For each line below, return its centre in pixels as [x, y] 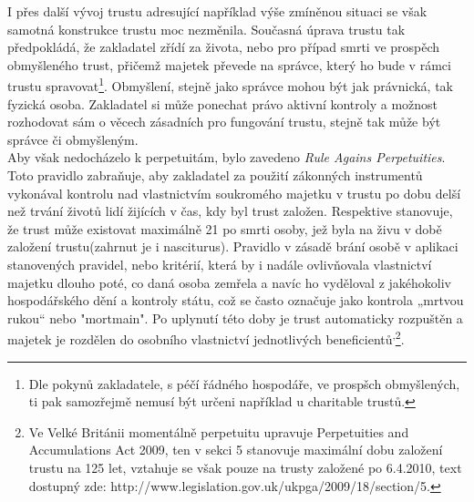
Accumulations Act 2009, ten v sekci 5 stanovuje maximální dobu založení [236, 450]
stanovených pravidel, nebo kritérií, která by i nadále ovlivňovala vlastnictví [220, 264]
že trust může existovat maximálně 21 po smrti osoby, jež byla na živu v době [225, 228]
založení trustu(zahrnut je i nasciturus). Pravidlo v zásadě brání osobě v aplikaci [233, 246]
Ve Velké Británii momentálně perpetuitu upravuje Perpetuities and [219, 431]
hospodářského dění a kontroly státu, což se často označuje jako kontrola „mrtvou [236, 300]
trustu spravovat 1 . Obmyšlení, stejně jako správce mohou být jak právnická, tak [231, 85]
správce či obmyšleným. [73, 139]
